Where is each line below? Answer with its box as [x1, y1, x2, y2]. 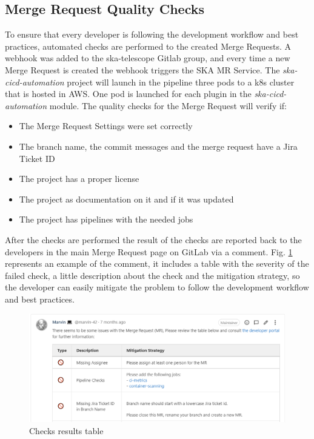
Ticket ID [19, 152, 55, 164]
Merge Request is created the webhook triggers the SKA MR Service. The [5, 63, 280, 76]
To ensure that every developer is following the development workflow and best [5, 28, 299, 41]
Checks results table [29, 424, 104, 437]
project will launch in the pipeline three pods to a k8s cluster [67, 75, 295, 88]
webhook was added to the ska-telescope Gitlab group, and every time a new [5, 52, 290, 64]
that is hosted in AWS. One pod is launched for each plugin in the [5, 87, 252, 100]
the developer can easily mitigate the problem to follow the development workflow [5, 281, 309, 293]
